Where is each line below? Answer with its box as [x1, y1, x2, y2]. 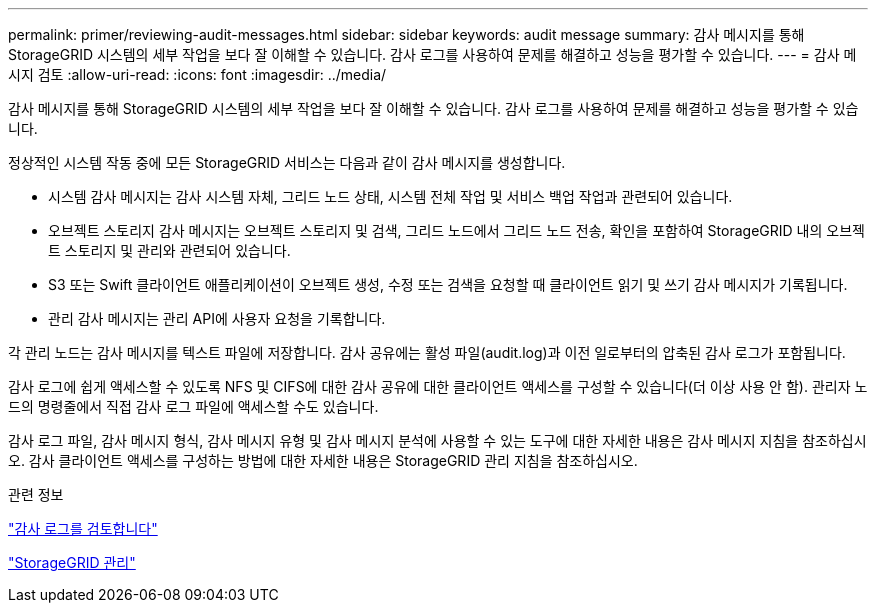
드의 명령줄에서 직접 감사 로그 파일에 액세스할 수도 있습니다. [8, 398, 379, 415]
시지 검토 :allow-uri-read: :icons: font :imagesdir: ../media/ [8, 66, 387, 83]
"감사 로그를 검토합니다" [8, 520, 158, 537]
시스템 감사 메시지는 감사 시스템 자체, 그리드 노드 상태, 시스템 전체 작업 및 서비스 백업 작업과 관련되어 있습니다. [48, 188, 733, 205]
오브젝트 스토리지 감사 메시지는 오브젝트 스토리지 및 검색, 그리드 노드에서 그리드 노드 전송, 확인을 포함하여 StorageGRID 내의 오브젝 [48, 222, 865, 239]
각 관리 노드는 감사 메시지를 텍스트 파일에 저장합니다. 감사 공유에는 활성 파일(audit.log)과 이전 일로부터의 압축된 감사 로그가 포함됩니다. [8, 344, 846, 361]
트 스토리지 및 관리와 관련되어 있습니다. [48, 242, 291, 259]
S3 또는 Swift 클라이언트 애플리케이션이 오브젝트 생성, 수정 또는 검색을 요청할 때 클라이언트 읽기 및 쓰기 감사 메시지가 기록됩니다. [48, 276, 848, 293]
